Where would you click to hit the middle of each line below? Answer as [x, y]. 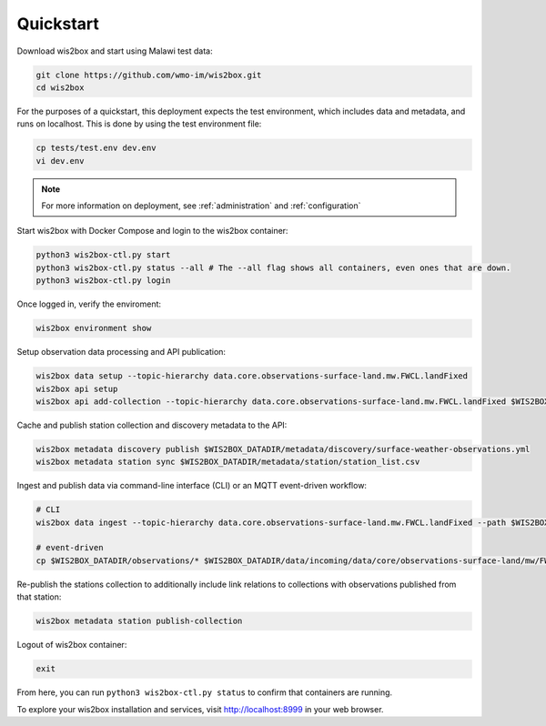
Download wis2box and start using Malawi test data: [115, 51]
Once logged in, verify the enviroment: [89, 304]
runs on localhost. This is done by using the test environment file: [139, 124]
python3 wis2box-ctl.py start [103, 255]
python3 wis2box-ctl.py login [103, 281]
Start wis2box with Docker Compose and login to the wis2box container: [152, 231]
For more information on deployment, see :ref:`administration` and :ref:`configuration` [201, 206]
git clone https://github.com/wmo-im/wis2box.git [149, 75]
